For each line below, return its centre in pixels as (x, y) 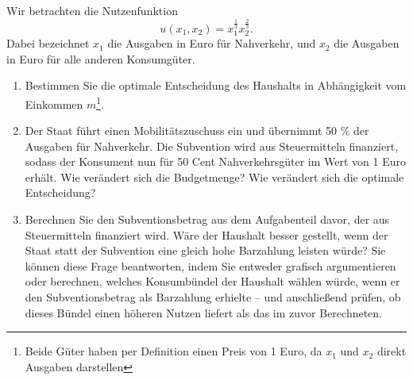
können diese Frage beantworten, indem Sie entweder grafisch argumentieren (210, 265)
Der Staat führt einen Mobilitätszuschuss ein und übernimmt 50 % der (197, 131)
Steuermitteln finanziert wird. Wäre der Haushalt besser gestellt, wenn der (206, 234)
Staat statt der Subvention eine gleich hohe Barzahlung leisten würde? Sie (205, 250)
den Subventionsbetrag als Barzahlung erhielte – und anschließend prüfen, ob (213, 297)
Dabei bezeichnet (48, 43)
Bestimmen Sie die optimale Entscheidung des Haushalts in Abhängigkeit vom (216, 85)
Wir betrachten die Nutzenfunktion (92, 10)
